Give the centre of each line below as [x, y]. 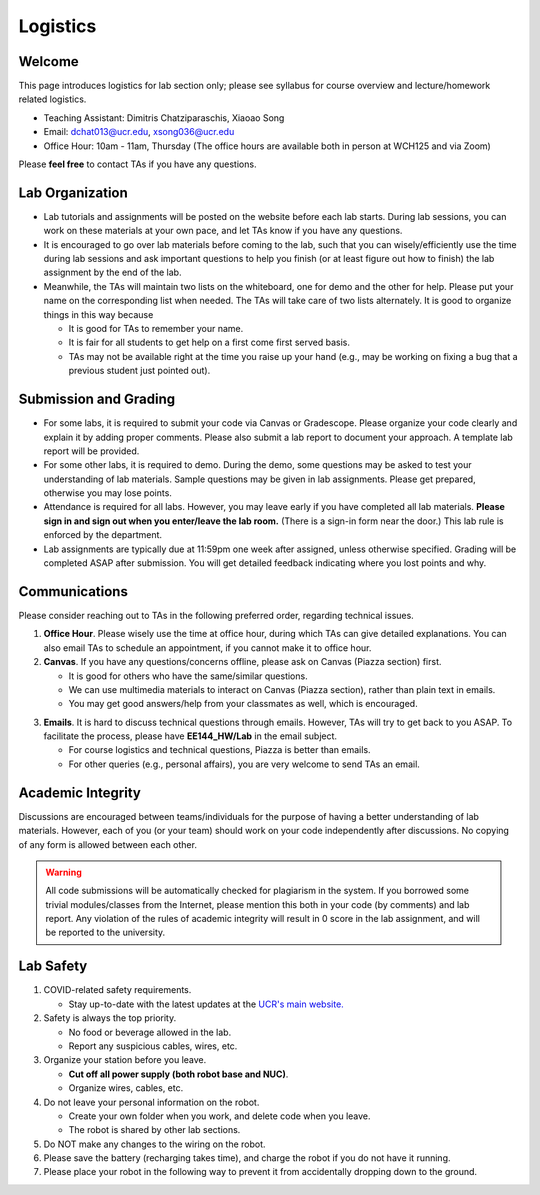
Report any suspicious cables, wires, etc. [153, 1046]
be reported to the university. [105, 932]
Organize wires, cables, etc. [126, 1088]
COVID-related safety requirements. [117, 990]
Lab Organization [73, 192]
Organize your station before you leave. [125, 1060]
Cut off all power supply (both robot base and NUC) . [178, 1074]
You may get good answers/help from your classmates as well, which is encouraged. [243, 704]
